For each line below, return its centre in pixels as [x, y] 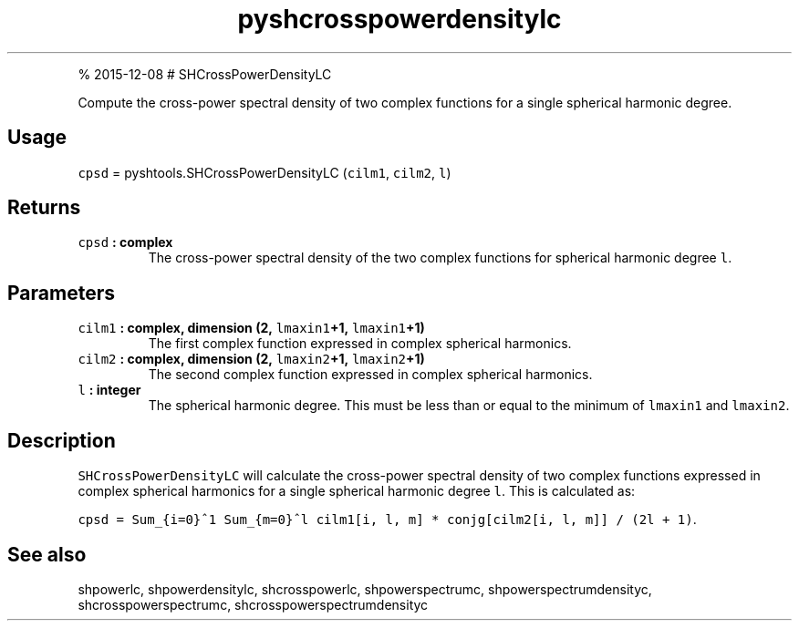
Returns [44, 208]
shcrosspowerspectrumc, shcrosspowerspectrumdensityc [253, 604]
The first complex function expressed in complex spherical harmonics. [360, 344]
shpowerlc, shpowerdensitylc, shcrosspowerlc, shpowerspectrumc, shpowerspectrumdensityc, [365, 589]
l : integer [109, 390]
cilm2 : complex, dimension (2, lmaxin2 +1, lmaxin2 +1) [251, 359]
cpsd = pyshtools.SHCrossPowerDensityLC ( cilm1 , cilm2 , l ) [265, 172]
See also [47, 554]
